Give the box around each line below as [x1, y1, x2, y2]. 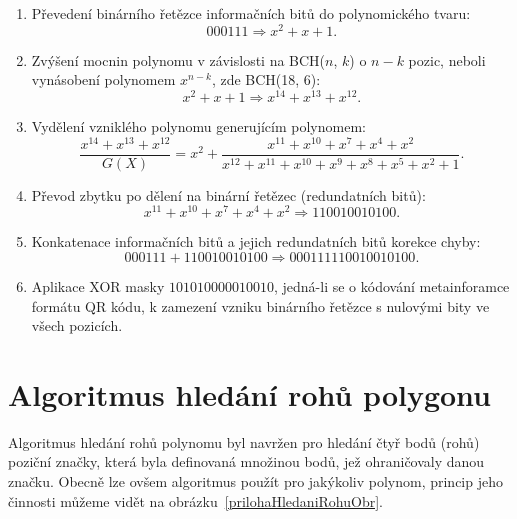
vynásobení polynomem [31, 69, 176, 90]
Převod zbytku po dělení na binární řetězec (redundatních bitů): [31, 184, 426, 205]
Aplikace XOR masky [31, 275, 165, 296]
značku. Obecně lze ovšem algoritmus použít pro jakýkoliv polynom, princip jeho [8, 471, 503, 492]
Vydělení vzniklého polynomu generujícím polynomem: [31, 115, 366, 136]
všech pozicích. [31, 315, 123, 336]
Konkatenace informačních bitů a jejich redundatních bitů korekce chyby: [31, 231, 481, 252]
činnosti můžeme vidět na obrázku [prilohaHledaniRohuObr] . [8, 490, 383, 511]
